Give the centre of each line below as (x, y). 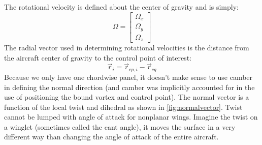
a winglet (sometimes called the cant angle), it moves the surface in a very (120, 126)
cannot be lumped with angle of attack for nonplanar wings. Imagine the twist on (131, 117)
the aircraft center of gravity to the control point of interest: (98, 57)
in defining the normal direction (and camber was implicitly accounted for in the (129, 87)
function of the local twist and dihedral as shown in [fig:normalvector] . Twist (123, 107)
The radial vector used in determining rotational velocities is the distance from (127, 48)
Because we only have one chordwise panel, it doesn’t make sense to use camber (128, 77)
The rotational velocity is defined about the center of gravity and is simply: (121, 7)
